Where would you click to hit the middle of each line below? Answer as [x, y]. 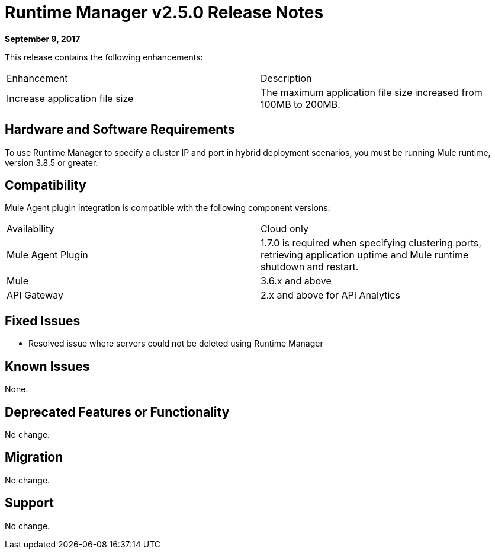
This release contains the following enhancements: [104, 57]
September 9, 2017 [43, 39]
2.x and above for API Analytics [330, 295]
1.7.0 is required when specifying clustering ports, [371, 243]
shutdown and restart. [310, 267]
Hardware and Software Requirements [120, 130]
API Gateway [35, 295]
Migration [34, 457]
